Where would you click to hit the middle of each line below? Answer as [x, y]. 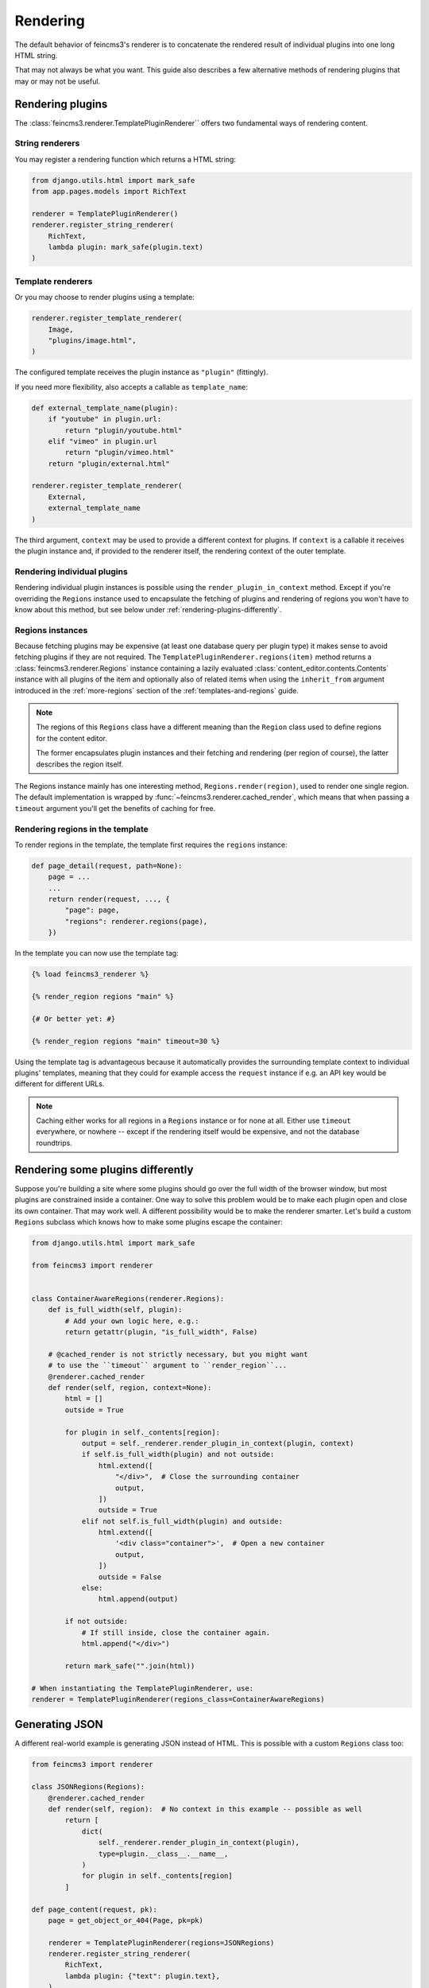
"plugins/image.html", [92, 340]
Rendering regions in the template [81, 829]
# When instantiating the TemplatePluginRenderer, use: [143, 1688]
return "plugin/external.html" [109, 464]
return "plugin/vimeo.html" [120, 452]
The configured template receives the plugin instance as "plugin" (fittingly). [141, 372]
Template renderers [54, 281]
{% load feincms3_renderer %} [90, 975]
